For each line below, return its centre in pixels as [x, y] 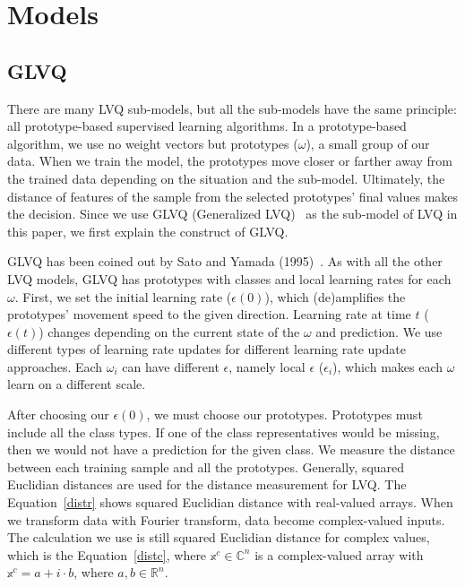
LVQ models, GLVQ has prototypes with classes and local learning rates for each [229, 278]
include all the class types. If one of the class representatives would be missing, [224, 432]
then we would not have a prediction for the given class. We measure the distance [231, 449]
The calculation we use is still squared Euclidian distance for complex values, [219, 537]
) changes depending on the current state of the [169, 331]
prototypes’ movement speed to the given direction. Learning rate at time [209, 314]
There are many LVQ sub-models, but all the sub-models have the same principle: [232, 108]
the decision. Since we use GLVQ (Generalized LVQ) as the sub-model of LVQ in [232, 214]
